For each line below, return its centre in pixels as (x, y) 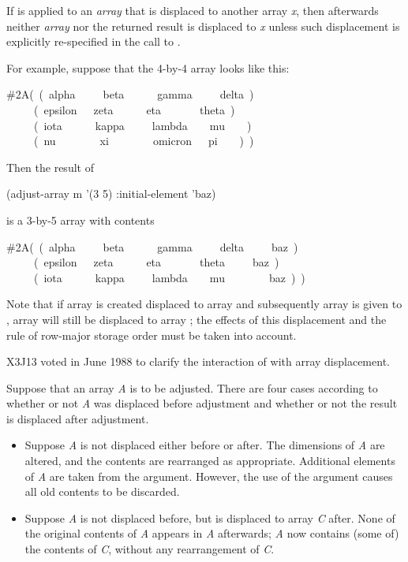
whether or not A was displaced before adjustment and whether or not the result (202, 403)
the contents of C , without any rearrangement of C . (150, 549)
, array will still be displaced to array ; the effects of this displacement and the (197, 319)
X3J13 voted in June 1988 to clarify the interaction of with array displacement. (198, 361)
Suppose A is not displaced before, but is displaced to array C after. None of (210, 517)
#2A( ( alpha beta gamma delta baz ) (152, 246)
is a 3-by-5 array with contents (80, 220)
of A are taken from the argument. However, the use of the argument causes (209, 476)
